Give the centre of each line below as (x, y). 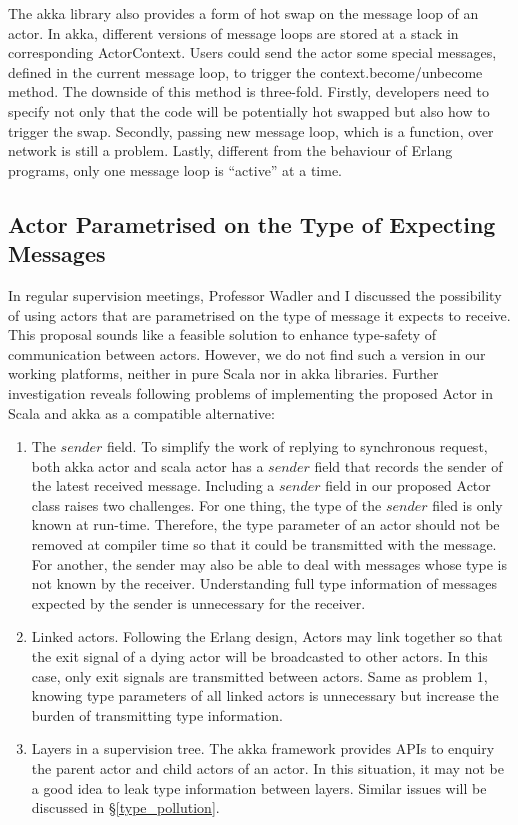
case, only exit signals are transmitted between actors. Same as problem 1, (259, 675)
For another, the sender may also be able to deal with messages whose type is (269, 563)
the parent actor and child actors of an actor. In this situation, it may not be (267, 768)
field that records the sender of (408, 465)
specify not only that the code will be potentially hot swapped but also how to (249, 110)
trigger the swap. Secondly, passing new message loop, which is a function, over (251, 130)
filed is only (467, 504)
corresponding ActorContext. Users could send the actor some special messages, (252, 52)
